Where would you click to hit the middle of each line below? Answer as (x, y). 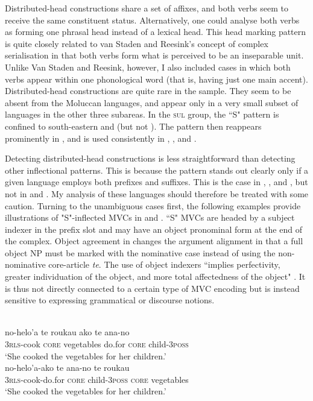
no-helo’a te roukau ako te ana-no (67, 332)
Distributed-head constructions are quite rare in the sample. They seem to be (148, 91)
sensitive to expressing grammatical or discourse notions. (110, 300)
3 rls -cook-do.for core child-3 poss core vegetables (97, 379)
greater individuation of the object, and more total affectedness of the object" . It (155, 276)
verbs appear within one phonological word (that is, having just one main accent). (156, 79)
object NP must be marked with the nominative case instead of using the (140, 252)
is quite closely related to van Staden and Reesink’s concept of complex (137, 43)
